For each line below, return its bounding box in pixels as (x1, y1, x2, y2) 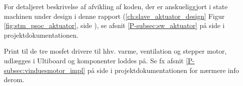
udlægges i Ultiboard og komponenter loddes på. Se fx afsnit (4, 55, 184, 65)
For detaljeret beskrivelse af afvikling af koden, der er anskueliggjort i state (4, 1, 228, 11)
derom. (4, 74, 25, 85)
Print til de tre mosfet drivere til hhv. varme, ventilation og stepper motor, (4, 46, 227, 56)
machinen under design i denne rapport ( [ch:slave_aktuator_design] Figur (4, 11, 225, 21)
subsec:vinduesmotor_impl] (4, 65, 85, 75)
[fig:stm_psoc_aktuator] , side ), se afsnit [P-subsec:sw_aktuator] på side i (4, 20, 225, 30)
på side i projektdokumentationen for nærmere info (87, 65, 239, 75)
